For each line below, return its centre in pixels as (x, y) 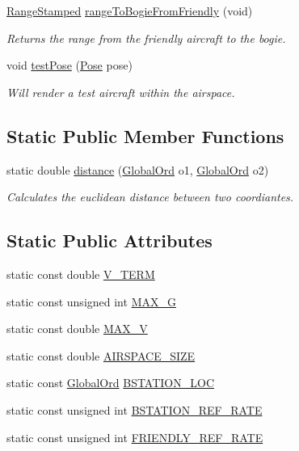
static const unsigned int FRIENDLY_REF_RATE (135, 437)
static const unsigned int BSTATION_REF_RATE (135, 409)
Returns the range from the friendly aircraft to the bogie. (146, 38)
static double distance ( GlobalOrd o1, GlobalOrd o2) (138, 169)
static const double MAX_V (77, 329)
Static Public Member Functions (145, 135)
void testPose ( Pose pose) (69, 65)
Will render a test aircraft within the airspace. (121, 92)
